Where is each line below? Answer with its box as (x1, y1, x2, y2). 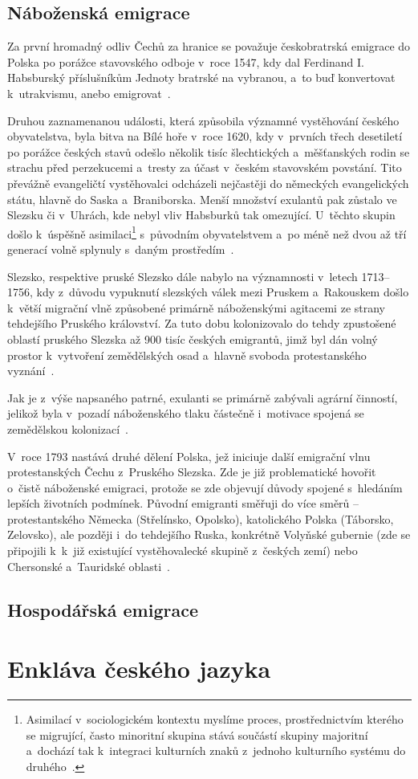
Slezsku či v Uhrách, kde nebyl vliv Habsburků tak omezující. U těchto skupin (7, 206, 396, 223)
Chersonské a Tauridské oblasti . (7, 557, 171, 574)
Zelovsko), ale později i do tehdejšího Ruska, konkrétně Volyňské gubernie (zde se (7, 526, 411, 543)
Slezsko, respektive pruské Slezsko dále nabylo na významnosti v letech (7, 267, 358, 284)
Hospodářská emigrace (7, 597, 198, 622)
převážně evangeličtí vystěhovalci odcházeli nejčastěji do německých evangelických (7, 174, 409, 191)
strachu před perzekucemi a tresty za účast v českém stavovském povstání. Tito (7, 159, 402, 176)
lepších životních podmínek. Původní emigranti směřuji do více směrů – (7, 495, 359, 512)
